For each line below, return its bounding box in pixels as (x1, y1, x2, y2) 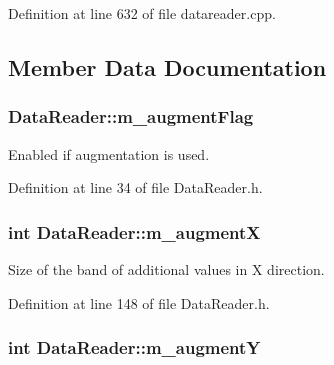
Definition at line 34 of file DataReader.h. (8, 177, 263, 198)
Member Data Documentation (8, 51, 327, 82)
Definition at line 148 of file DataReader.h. (8, 292, 270, 313)
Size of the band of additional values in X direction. (8, 259, 325, 279)
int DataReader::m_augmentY (8, 335, 261, 360)
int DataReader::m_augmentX (8, 219, 261, 244)
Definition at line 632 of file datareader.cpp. (8, 3, 276, 23)
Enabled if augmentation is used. (8, 143, 210, 164)
